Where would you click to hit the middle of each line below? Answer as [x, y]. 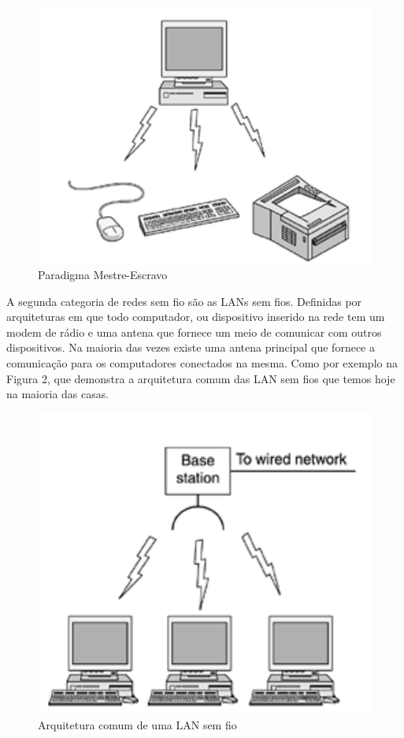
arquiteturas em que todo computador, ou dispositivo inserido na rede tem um [196, 317]
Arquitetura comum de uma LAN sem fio [137, 725]
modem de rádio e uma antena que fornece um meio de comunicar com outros [194, 332]
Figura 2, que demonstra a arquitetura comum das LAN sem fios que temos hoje [201, 378]
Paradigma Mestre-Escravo [103, 274]
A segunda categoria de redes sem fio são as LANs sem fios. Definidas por [184, 301]
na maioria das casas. [58, 394]
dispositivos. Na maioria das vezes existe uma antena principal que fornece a [191, 347]
